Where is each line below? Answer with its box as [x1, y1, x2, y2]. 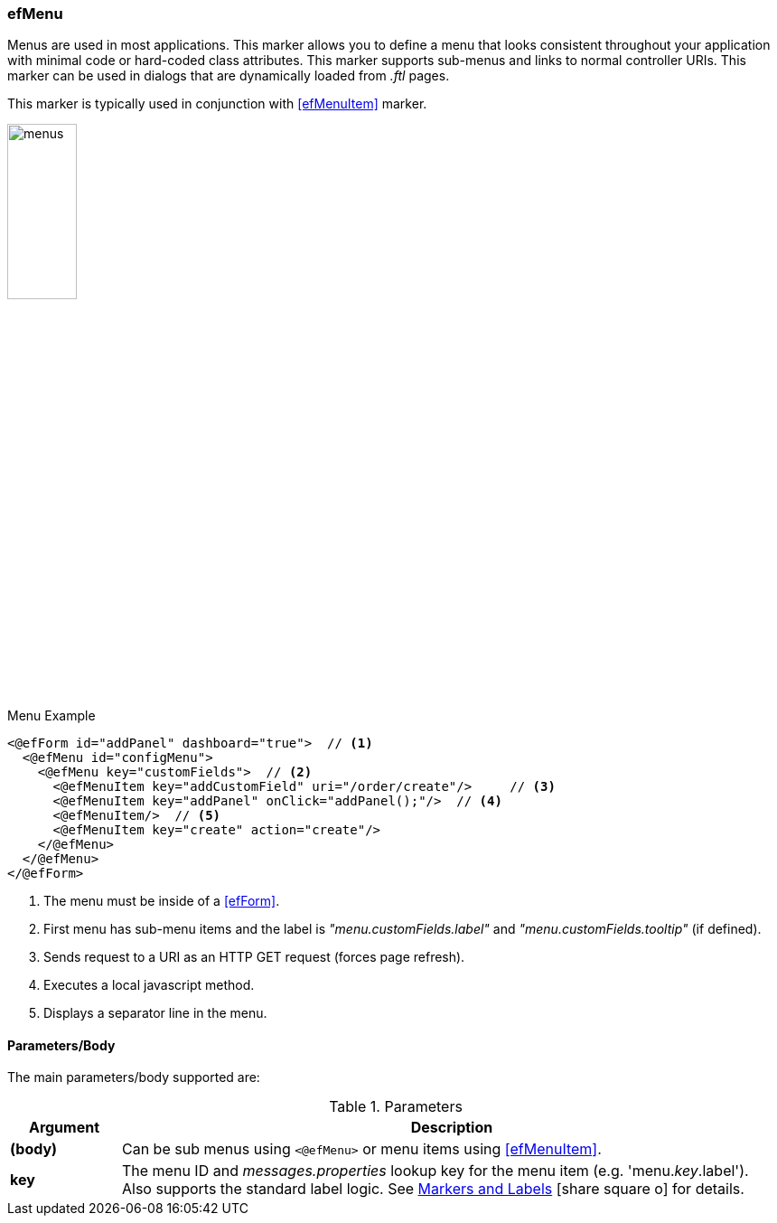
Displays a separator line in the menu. [43, 1004, 267, 1021]
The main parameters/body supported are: [7, 1069, 260, 1086]
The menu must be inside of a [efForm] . [43, 892, 280, 908]
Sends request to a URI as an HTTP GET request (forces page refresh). [43, 948, 465, 964]
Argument [28, 1118, 100, 1137]
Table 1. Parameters [329, 1097, 463, 1116]
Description [410, 1118, 493, 1137]
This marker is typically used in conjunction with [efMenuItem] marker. [7, 96, 427, 112]
